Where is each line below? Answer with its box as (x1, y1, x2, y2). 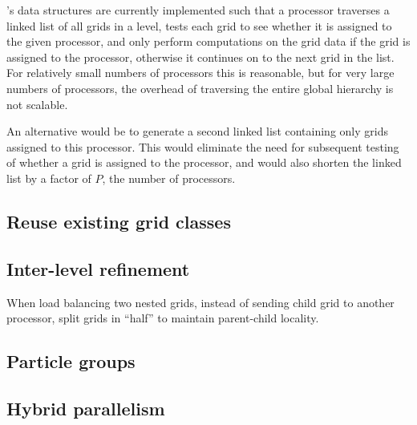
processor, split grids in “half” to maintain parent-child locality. (6, 310, 319, 326)
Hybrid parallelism (6, 395, 165, 420)
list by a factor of (6, 169, 91, 186)
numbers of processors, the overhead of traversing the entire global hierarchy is (6, 79, 394, 96)
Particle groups (6, 349, 136, 374)
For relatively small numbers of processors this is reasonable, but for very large (6, 64, 395, 81)
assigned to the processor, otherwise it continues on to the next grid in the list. (6, 48, 395, 65)
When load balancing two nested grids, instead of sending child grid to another (6, 293, 395, 310)
